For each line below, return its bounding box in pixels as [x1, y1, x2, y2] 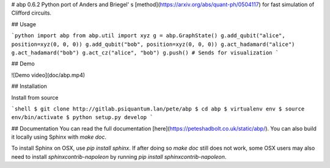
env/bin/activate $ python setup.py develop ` [11, 114, 153, 121]
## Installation [11, 82, 47, 90]
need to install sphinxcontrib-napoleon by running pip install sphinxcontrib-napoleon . [11, 153, 227, 160]
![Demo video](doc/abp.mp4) [11, 71, 86, 79]
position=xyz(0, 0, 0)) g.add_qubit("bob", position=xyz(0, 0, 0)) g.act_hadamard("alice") [11, 40, 295, 48]
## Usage [11, 20, 37, 27]
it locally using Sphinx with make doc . [11, 133, 107, 141]
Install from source [11, 93, 59, 101]
